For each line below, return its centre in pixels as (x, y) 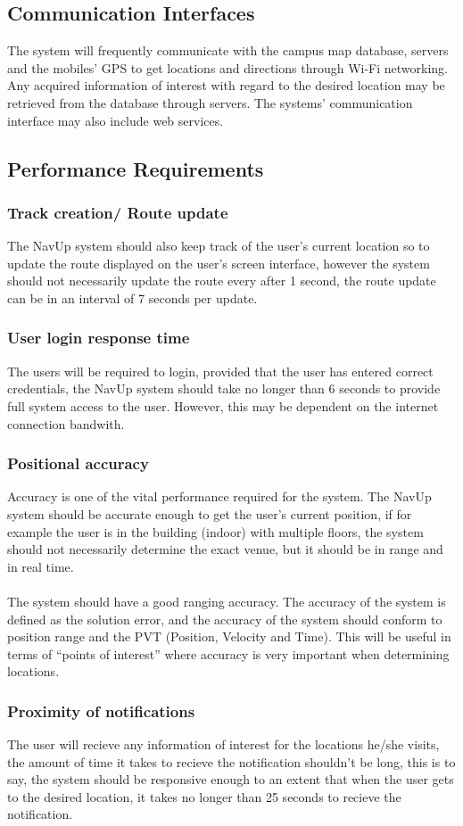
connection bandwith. (66, 423)
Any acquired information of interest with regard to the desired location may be (226, 85)
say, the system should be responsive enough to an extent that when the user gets (231, 779)
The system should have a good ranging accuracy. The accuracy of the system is (227, 601)
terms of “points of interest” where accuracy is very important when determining (228, 653)
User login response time (99, 338)
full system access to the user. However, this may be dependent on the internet (223, 405)
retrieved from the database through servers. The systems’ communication (210, 102)
